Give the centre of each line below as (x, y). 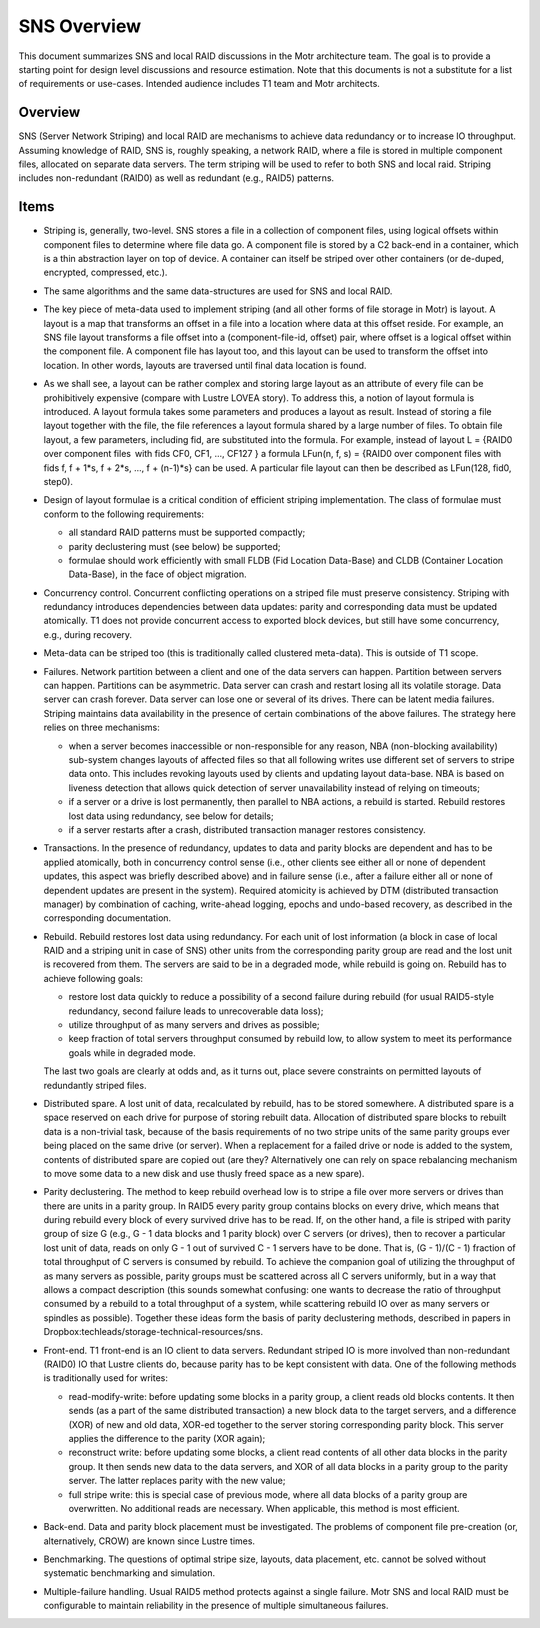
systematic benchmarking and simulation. (129, 1573)
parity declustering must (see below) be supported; (174, 546)
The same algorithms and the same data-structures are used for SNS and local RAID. (218, 291)
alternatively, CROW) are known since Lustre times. (149, 1541)
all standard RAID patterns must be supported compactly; (187, 532)
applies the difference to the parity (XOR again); (167, 1438)
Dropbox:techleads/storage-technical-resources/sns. (153, 1332)
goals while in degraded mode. (132, 1052)
